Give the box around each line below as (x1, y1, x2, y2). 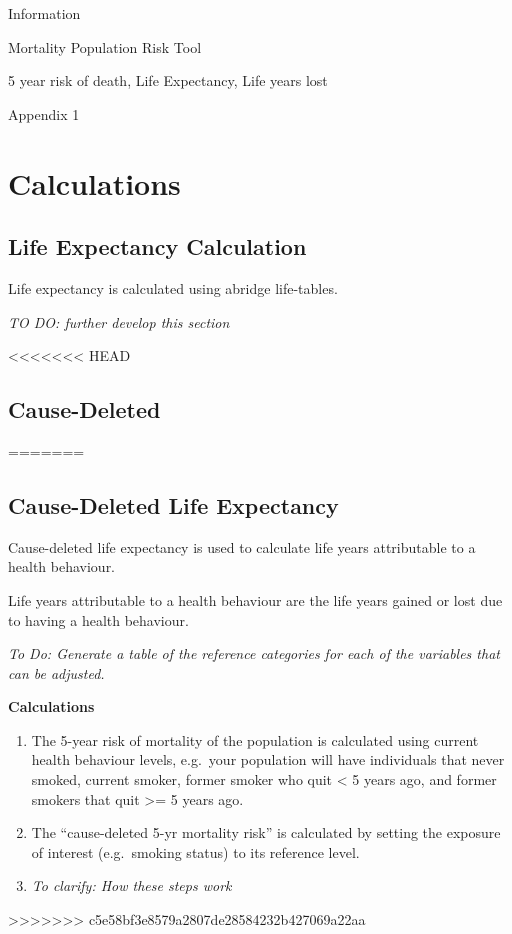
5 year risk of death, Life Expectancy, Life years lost (8, 70, 328, 91)
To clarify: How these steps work (31, 875, 232, 896)
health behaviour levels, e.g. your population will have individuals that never (31, 749, 505, 770)
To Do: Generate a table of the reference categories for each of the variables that (8, 643, 500, 664)
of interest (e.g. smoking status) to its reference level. (31, 841, 360, 862)
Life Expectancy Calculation (8, 231, 307, 262)
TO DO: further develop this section (8, 311, 230, 332)
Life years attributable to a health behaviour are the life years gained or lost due (8, 589, 503, 610)
